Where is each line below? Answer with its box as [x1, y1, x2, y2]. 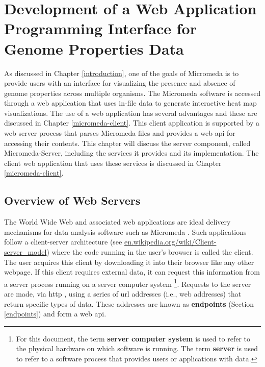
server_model [4, 247, 47, 257]
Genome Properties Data [4, 38, 184, 59]
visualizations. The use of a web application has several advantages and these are [4, 107, 257, 118]
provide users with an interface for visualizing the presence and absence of [4, 78, 235, 88]
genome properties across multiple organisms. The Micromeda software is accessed [4, 87, 261, 98]
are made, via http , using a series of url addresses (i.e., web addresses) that [4, 288, 242, 299]
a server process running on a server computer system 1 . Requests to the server [4, 277, 251, 289]
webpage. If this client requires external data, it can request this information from [4, 266, 260, 277]
